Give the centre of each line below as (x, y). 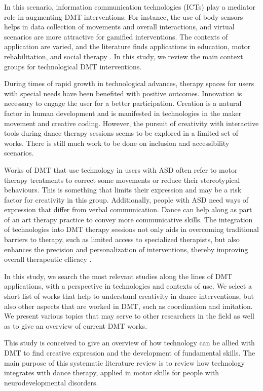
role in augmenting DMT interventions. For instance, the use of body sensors (124, 16)
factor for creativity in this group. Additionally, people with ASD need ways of (126, 199)
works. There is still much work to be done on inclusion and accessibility (117, 143)
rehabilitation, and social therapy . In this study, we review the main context (124, 56)
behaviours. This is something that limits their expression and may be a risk (123, 190)
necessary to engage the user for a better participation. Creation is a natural (123, 103)
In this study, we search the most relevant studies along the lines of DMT (118, 276)
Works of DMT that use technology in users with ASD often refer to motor (121, 169)
